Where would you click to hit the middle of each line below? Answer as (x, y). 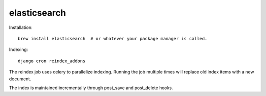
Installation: (21, 27)
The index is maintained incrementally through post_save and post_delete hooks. (91, 88)
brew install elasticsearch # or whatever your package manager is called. (113, 38)
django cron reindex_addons (52, 61)
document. (20, 79)
